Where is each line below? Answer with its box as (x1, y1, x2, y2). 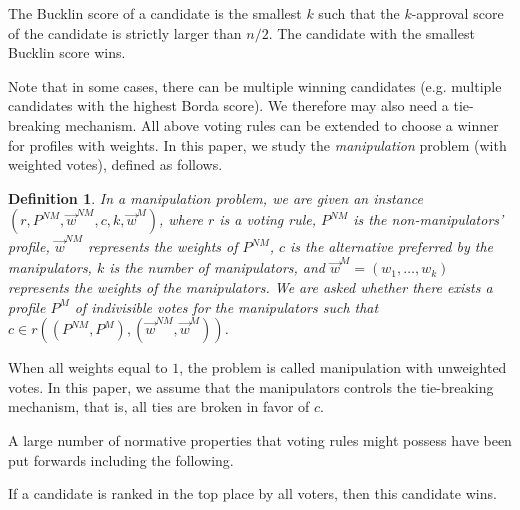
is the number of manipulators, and (109, 257, 326, 278)
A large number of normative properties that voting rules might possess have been (8, 429, 512, 450)
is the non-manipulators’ (353, 209, 504, 230)
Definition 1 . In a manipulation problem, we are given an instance (8, 187, 423, 208)
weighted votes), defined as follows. (8, 154, 223, 175)
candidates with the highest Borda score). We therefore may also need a (8, 95, 449, 116)
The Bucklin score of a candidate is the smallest (8, 3, 302, 23)
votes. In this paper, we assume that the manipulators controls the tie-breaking (8, 376, 494, 397)
